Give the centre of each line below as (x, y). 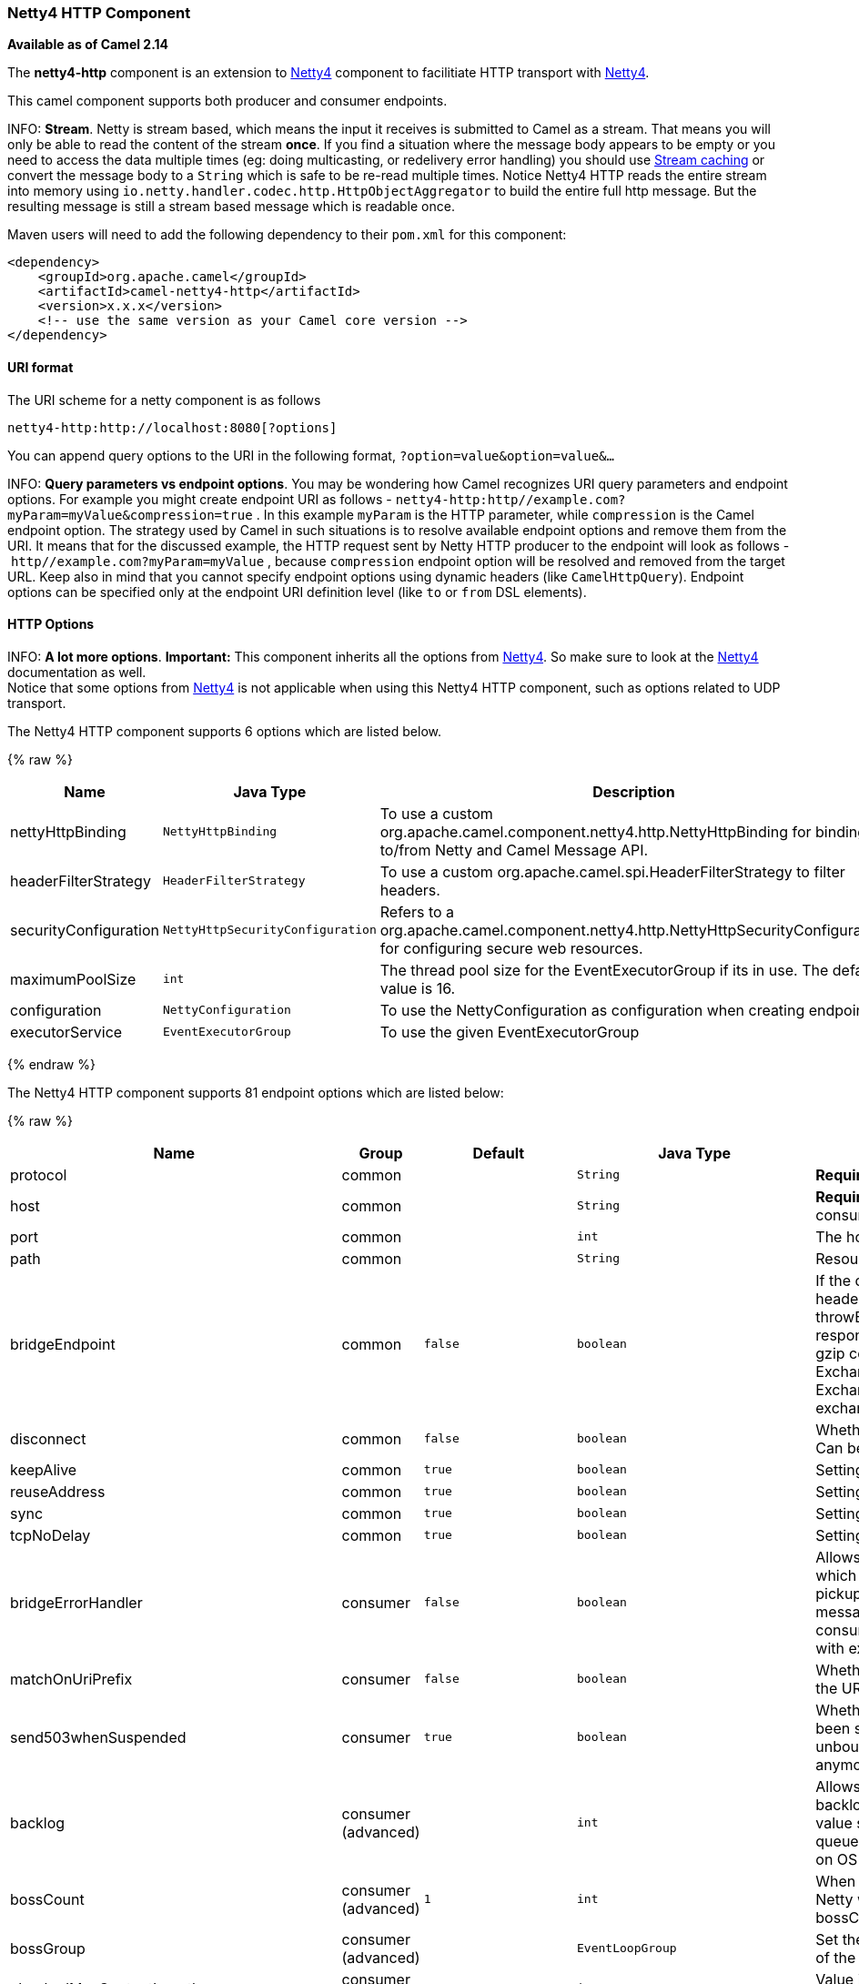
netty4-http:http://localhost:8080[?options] (172, 427)
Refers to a (417, 911)
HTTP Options (51, 624)
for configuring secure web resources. (511, 948)
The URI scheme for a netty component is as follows (164, 400)
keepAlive (44, 1469)
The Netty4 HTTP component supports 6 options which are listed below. (224, 731)
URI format (40, 367)
